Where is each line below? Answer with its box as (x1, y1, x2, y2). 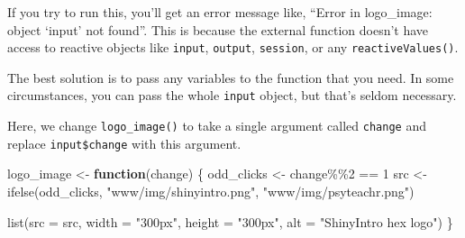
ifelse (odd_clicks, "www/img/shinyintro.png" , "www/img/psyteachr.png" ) (7, 182, 415, 200)
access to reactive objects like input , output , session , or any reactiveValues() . (7, 38, 459, 57)
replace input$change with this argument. (7, 133, 242, 152)
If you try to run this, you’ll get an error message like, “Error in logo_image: (7, 3, 433, 21)
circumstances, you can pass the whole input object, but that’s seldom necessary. (7, 86, 457, 105)
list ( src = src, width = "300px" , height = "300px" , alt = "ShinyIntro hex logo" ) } (7, 212, 453, 231)
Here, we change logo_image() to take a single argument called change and (7, 116, 426, 135)
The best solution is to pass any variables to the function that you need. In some (7, 68, 454, 87)
